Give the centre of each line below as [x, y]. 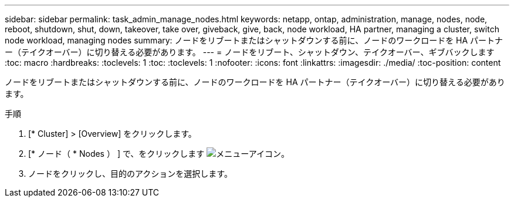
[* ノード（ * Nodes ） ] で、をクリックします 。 [159, 154]
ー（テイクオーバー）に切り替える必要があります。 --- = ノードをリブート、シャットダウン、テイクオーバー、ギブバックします [250, 52]
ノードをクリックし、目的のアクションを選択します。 [130, 174]
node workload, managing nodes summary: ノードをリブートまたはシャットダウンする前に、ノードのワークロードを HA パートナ [254, 40]
